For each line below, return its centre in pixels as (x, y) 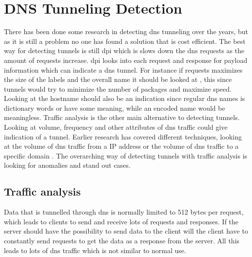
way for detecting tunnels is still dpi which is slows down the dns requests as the (124, 50)
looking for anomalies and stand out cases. (67, 165)
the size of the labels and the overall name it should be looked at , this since (118, 79)
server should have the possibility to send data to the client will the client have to (126, 231)
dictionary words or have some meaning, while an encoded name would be (115, 108)
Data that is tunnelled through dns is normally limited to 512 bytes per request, (124, 212)
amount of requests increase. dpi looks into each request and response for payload (126, 60)
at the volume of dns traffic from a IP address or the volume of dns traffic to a (121, 146)
